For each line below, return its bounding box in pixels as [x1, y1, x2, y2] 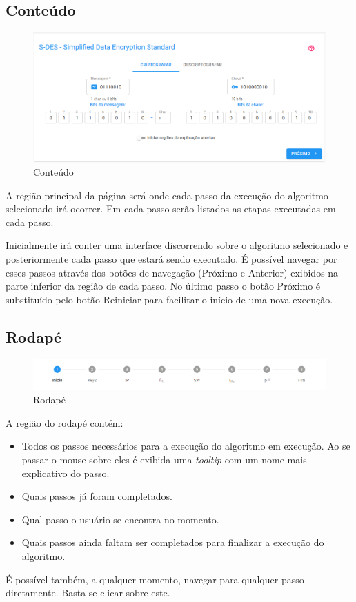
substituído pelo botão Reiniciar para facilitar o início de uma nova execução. [6, 292, 333, 306]
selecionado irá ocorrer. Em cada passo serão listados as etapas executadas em [6, 201, 336, 216]
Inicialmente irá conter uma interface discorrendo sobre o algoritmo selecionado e [6, 238, 348, 252]
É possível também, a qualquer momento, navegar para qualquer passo [6, 572, 304, 586]
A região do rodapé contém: [6, 415, 123, 430]
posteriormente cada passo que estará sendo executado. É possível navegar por [6, 252, 337, 266]
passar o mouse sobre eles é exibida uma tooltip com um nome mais [21, 452, 307, 467]
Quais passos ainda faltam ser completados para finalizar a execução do [21, 535, 324, 550]
